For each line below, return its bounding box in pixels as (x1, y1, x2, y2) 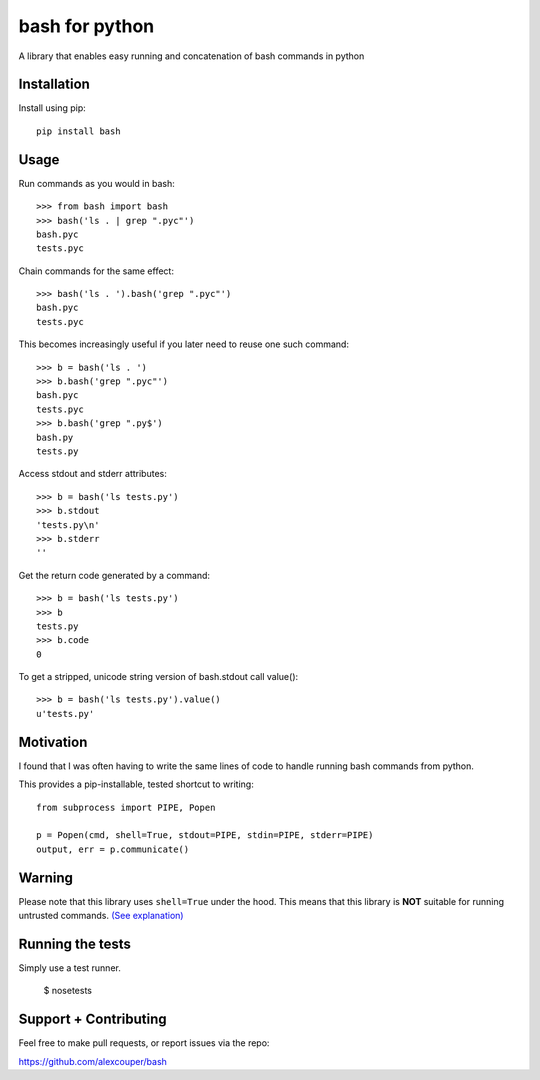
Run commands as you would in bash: (18, 177, 175, 189)
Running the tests (18, 935, 132, 952)
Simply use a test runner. (18, 961, 122, 974)
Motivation (18, 733, 88, 750)
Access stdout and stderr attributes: (18, 468, 167, 480)
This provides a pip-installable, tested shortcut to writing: (18, 778, 254, 790)
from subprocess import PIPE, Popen (36, 801, 216, 813)
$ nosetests (43, 985, 92, 997)
